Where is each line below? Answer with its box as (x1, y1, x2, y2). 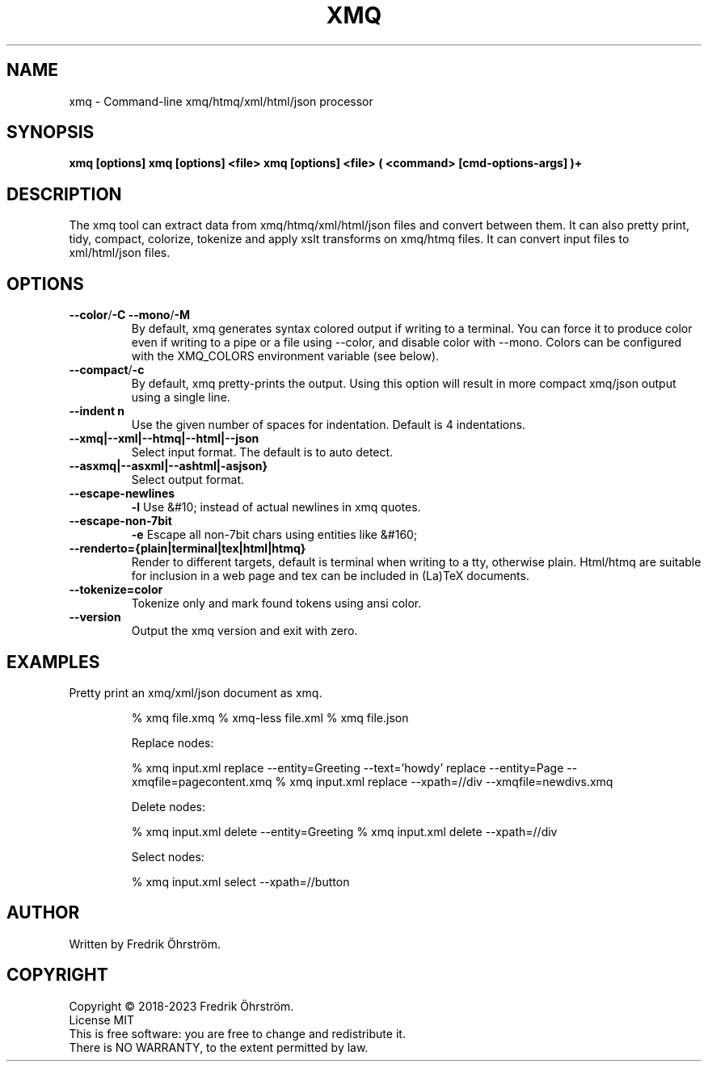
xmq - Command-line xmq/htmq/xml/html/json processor (69, 94, 373, 108)
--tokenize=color (69, 582, 163, 597)
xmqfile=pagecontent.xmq (131, 774, 272, 788)
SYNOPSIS (6, 122, 95, 143)
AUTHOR (6, 902, 80, 923)
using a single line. (131, 390, 230, 405)
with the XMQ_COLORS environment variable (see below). (131, 349, 440, 364)
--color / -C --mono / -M (69, 308, 191, 322)
